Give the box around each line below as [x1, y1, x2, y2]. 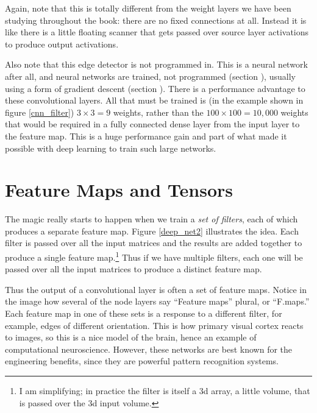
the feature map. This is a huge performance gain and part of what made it [5, 129, 287, 142]
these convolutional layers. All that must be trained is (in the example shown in [5, 94, 304, 107]
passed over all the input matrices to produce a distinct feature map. [5, 263, 262, 275]
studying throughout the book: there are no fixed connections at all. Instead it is [5, 13, 307, 26]
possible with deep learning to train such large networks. [5, 141, 216, 154]
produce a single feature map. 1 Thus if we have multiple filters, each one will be [5, 249, 303, 263]
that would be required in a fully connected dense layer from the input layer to [5, 118, 300, 130]
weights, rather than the [113, 105, 204, 118]
